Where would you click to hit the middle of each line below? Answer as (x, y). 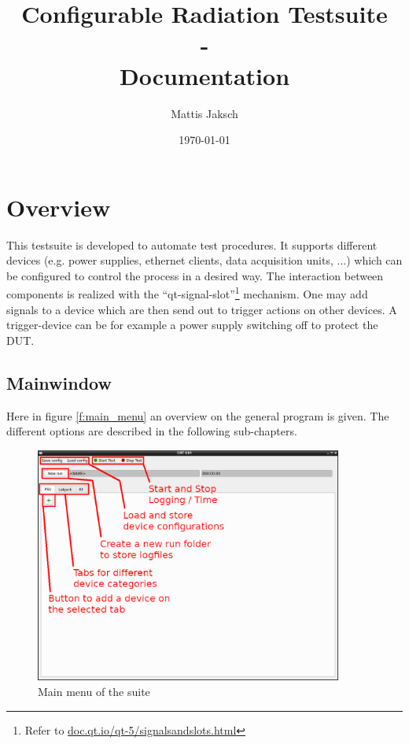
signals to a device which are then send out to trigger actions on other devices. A (202, 309)
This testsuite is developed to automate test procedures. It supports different (192, 244)
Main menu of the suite (94, 691)
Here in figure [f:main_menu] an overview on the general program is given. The (198, 415)
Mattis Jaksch (204, 113)
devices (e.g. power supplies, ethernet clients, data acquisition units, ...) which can (204, 260)
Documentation (204, 75)
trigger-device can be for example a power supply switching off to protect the (192, 325)
